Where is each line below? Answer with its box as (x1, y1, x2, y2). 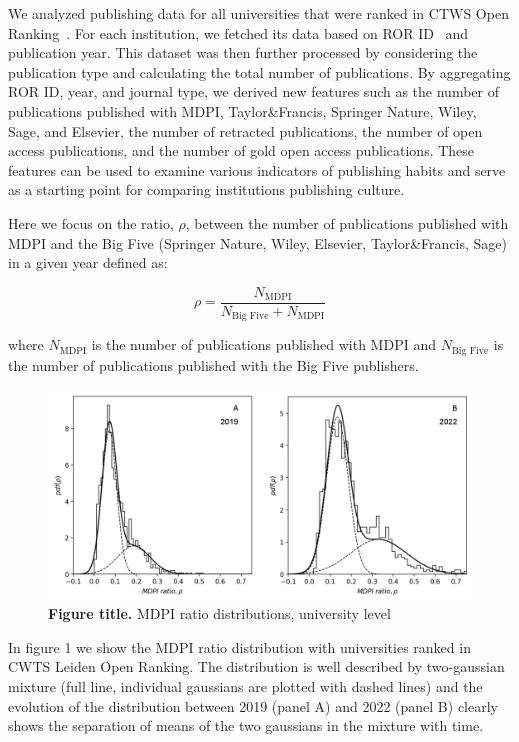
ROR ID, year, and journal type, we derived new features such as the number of (8, 81, 499, 102)
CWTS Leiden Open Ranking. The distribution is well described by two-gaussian (8, 656, 505, 677)
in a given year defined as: (8, 252, 168, 273)
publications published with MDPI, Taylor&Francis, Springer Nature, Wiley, (8, 100, 477, 121)
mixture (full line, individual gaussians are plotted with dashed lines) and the (8, 676, 483, 696)
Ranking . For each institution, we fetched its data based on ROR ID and (8, 22, 469, 43)
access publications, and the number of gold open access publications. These (8, 140, 475, 161)
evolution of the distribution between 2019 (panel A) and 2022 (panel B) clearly (8, 695, 498, 716)
